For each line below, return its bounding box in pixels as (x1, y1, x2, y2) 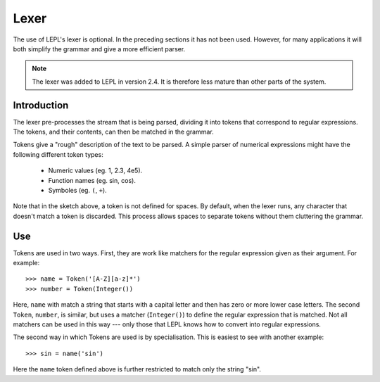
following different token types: (13, 150, 103, 158)
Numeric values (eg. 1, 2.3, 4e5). (48, 166, 143, 175)
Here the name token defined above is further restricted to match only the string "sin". (13, 365, 262, 374)
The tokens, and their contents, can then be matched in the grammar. (13, 127, 214, 136)
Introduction (13, 99, 69, 111)
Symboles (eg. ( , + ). (48, 186, 107, 194)
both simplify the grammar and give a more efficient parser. (13, 44, 186, 53)
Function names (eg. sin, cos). (48, 176, 137, 184)
